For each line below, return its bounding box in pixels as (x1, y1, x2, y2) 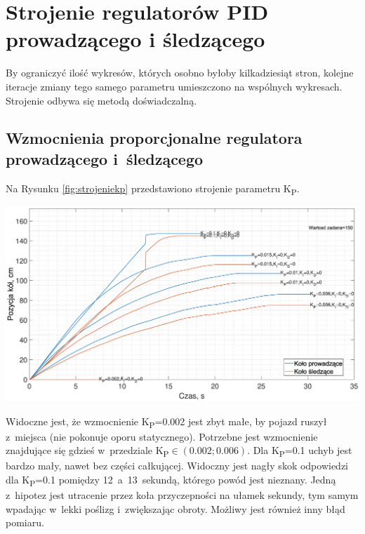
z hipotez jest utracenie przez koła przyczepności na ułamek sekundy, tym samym (6, 488, 359, 502)
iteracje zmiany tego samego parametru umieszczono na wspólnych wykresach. (6, 79, 343, 93)
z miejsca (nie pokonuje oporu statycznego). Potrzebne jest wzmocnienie (6, 429, 318, 443)
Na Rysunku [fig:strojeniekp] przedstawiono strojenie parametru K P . (6, 180, 300, 197)
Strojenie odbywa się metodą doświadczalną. (6, 93, 197, 107)
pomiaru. (6, 515, 44, 530)
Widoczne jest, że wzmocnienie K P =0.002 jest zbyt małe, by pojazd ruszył (6, 413, 327, 430)
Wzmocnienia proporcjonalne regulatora (6, 127, 303, 149)
